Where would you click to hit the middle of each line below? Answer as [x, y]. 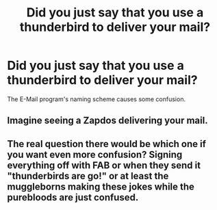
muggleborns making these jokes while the [101, 186]
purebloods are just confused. [73, 197]
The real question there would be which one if [107, 144]
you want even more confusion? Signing [95, 154]
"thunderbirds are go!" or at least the [88, 176]
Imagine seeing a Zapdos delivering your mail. [107, 121]
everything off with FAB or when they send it [104, 165]
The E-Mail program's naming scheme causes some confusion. [97, 99]
